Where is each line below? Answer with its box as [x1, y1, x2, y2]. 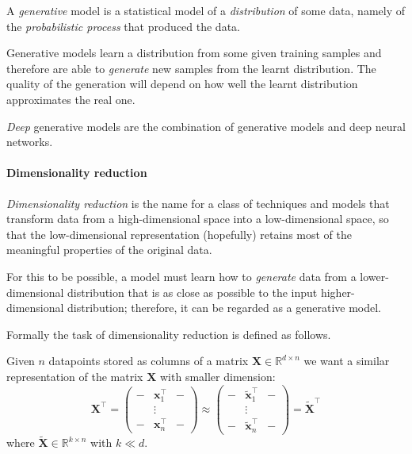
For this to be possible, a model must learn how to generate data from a [6, 267, 357, 284]
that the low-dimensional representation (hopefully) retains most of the [6, 225, 353, 242]
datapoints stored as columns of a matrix [48, 352, 249, 369]
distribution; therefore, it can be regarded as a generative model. [67, 299, 381, 316]
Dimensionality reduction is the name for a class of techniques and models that [6, 194, 390, 211]
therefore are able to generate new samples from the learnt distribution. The [6, 60, 376, 76]
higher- [320, 283, 355, 300]
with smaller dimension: [159, 367, 276, 384]
